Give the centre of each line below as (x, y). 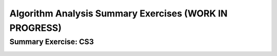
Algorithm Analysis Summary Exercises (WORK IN (118, 13)
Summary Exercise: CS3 (52, 42)
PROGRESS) (35, 28)
